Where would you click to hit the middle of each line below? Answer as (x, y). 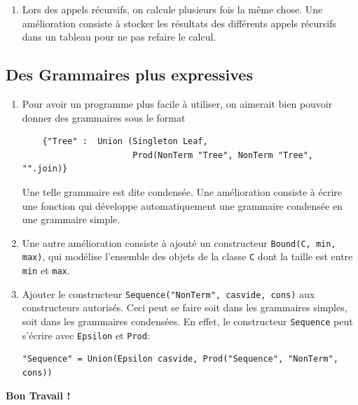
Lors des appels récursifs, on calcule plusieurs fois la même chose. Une (172, 9)
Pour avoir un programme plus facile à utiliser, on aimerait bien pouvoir (177, 103)
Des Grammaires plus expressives (129, 74)
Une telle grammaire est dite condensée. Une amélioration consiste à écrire (182, 191)
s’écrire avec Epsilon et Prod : (86, 335)
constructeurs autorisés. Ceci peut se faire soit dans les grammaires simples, (185, 307)
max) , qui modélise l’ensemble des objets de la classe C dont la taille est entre (187, 256)
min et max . (46, 270)
